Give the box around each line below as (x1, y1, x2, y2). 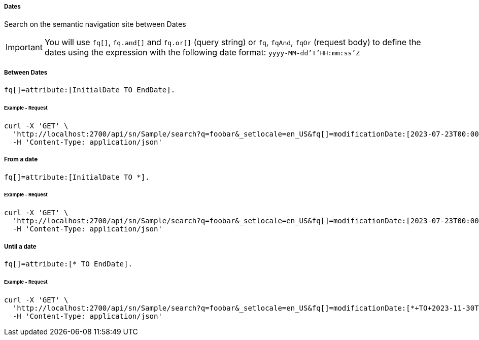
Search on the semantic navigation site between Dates (4, 20, 186, 29)
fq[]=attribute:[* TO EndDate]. (4, 260, 132, 268)
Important (6, 42, 43, 53)
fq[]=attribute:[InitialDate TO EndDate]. (4, 86, 176, 94)
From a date (4, 156, 38, 163)
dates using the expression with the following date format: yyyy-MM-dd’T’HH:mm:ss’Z (44, 47, 360, 58)
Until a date (4, 243, 37, 250)
